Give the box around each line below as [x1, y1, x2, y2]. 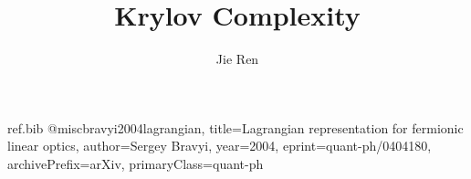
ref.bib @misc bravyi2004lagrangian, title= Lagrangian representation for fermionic [7, 118, 464, 137]
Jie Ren [215, 49, 259, 68]
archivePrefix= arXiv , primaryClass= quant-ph [7, 153, 264, 173]
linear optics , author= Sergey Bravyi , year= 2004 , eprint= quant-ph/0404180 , [7, 136, 432, 155]
